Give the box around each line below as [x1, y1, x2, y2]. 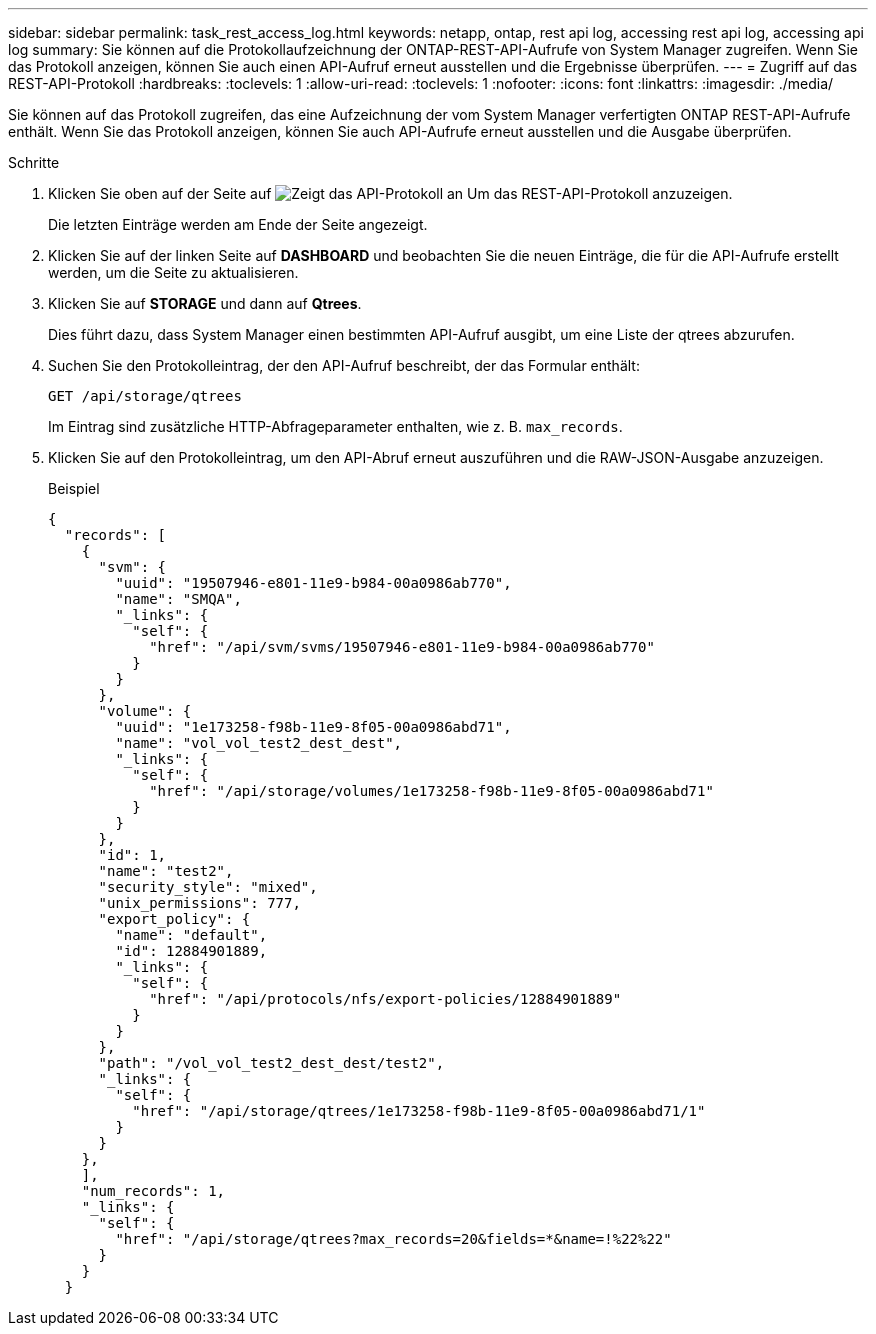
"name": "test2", [98, 863, 234, 879]
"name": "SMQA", [115, 591, 242, 607]
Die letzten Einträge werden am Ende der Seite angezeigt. [48, 216, 428, 233]
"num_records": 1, [81, 1183, 226, 1199]
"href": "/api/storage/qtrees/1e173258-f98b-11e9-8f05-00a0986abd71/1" [132, 1103, 706, 1119]
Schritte [8, 154, 60, 171]
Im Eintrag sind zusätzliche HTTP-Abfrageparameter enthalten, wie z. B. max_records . [48, 418, 623, 435]
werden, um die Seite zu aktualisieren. [48, 264, 299, 281]
